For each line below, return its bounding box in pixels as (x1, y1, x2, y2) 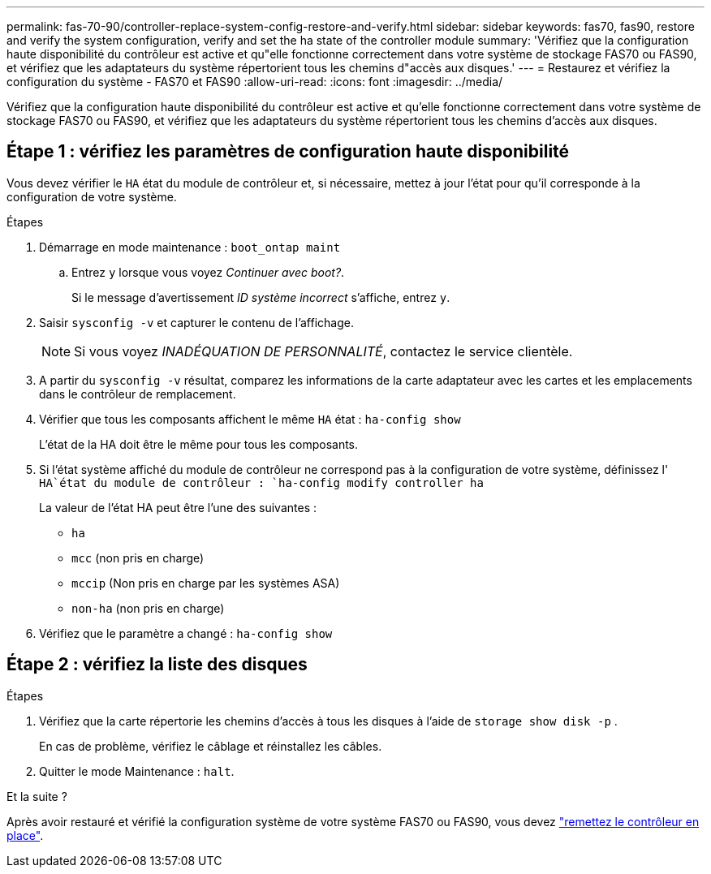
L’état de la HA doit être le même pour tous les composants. (39, 437, 359, 451)
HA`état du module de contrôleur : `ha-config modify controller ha (39, 476, 484, 489)
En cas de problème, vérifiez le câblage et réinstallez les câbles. (39, 738, 382, 753)
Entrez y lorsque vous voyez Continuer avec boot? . (71, 265, 345, 279)
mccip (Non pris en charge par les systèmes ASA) (71, 575, 340, 590)
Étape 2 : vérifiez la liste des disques (6, 654, 308, 675)
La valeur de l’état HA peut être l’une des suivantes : (39, 500, 317, 514)
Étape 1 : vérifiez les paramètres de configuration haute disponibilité (6, 141, 570, 162)
